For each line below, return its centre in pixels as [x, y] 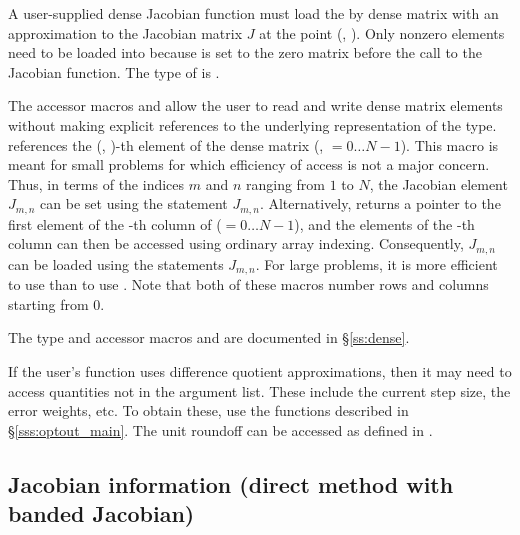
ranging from [285, 183]
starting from [48, 303]
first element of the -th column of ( [115, 223]
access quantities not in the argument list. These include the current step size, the [259, 390]
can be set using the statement [134, 203]
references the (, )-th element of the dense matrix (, [166, 144]
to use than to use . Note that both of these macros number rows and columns [248, 284]
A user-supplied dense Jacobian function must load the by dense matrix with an [253, 13]
